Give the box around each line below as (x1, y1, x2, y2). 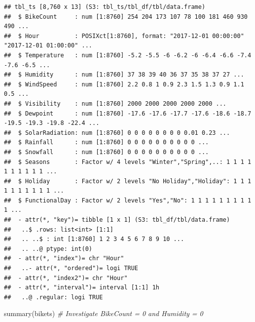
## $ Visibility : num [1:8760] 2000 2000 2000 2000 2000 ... (4, 100, 227, 107)
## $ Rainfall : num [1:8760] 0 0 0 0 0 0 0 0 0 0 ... (4, 139, 209, 146)
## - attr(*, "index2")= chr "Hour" (4, 274, 128, 282)
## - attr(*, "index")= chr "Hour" (4, 255, 124, 262)
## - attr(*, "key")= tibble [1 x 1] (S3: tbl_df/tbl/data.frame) (4, 216, 230, 224)
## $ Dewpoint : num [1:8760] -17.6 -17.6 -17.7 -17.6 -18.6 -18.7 (4, 110, 252, 117)
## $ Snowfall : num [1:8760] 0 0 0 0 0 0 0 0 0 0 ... (4, 148, 209, 156)
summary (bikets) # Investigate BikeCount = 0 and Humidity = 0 (4, 308, 203, 319)
